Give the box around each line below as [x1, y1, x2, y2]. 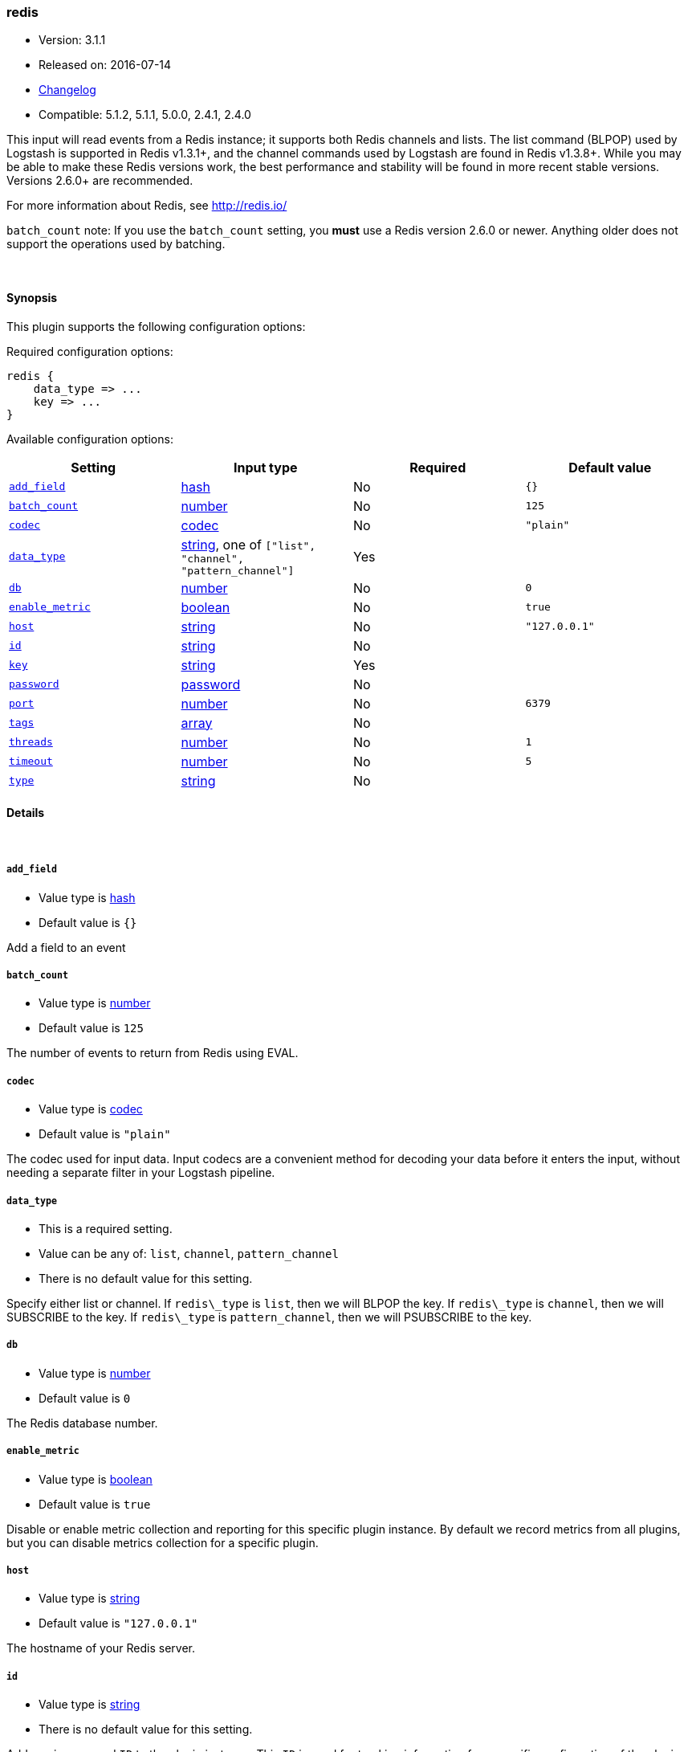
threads [9, 736, 53, 749]
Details [6, 806, 45, 820]
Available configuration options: [6, 431, 173, 446]
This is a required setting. [39, 1221, 173, 1235]
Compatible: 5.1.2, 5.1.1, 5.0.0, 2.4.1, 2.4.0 [39, 108, 251, 122]
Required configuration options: [6, 344, 173, 358]
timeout [9, 755, 53, 768]
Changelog [39, 83, 96, 97]
